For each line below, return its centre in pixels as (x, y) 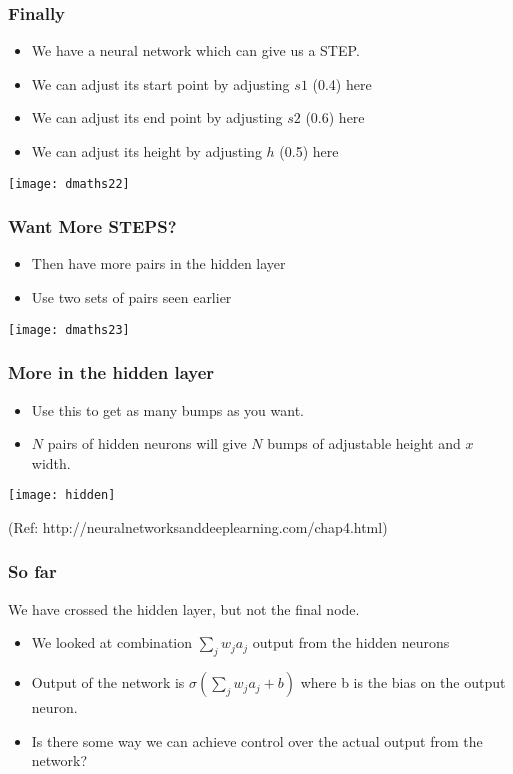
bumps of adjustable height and (364, 443)
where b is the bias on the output (403, 682)
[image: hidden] (62, 495)
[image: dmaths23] (69, 329)
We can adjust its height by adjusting (146, 151)
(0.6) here (335, 117)
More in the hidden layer (111, 372)
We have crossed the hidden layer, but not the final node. (184, 608)
